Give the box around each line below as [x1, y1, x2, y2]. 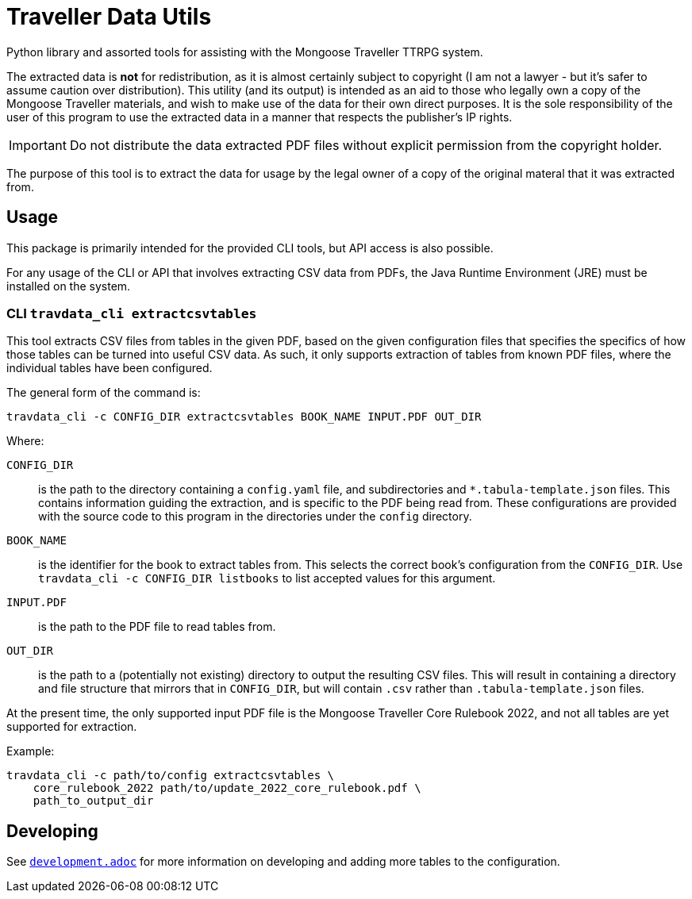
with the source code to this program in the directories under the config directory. [38, 509, 472, 524]
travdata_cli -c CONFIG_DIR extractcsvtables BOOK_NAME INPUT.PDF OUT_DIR [6, 410, 482, 424]
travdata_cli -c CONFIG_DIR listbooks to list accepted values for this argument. [38, 571, 496, 586]
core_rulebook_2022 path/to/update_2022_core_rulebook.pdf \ [33, 782, 421, 795]
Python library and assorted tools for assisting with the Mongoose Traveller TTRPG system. [6, 44, 483, 59]
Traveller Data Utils [6, 3, 212, 30]
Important [9, 136, 67, 153]
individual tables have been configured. [6, 361, 213, 375]
